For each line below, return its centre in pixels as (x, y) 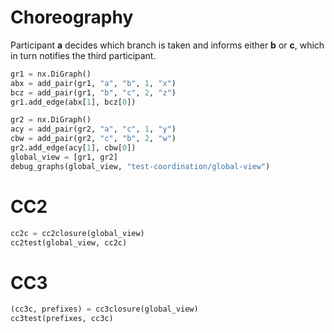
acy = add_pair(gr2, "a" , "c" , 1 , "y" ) (93, 129)
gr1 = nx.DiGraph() (51, 74)
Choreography (72, 17)
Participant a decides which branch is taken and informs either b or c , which (167, 45)
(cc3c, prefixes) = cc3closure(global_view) (104, 309)
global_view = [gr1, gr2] (64, 157)
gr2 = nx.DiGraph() (51, 120)
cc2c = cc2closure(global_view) (77, 233)
